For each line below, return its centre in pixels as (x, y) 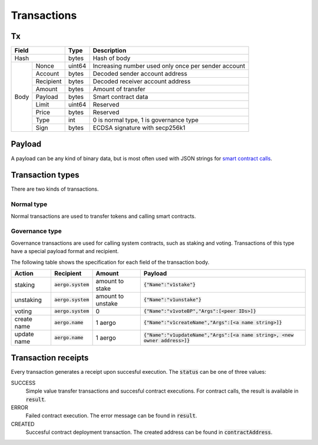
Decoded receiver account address (142, 81)
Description (110, 51)
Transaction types (45, 175)
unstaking (28, 300)
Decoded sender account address (140, 74)
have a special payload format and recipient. (65, 251)
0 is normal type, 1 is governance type (146, 120)
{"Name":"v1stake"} (170, 285)
